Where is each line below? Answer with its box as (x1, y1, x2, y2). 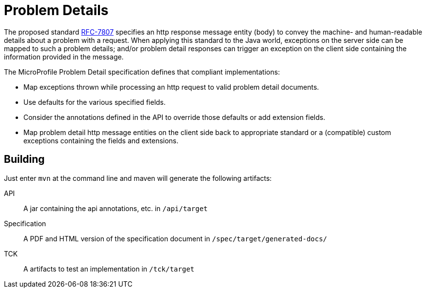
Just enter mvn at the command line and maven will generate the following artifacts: (4, 174, 272, 182)
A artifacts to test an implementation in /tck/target (23, 264, 194, 273)
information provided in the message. (4, 52, 124, 61)
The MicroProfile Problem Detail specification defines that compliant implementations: (4, 67, 280, 76)
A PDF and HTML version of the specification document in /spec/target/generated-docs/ (23, 234, 328, 243)
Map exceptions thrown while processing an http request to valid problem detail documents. (23, 82, 319, 91)
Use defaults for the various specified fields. (23, 97, 166, 106)
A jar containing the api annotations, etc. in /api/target (23, 204, 208, 213)
